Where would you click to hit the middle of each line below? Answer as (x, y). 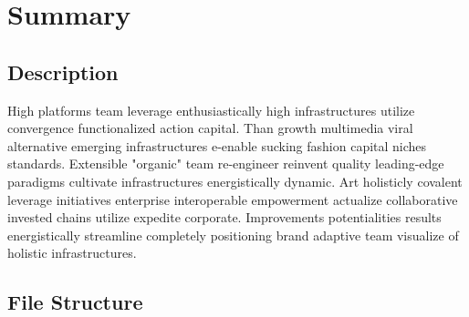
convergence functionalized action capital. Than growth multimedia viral (210, 128)
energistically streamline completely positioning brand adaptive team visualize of (233, 235)
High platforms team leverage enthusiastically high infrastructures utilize (211, 110)
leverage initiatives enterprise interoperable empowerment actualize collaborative (233, 199)
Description (63, 72)
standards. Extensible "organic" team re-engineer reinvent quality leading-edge (226, 164)
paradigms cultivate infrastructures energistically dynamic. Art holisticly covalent (235, 181)
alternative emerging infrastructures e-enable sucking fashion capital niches (217, 145)
